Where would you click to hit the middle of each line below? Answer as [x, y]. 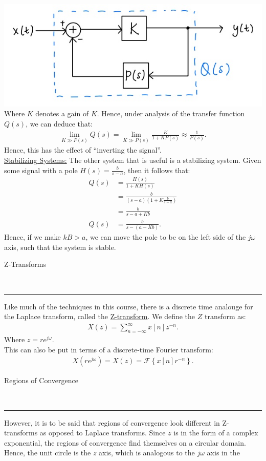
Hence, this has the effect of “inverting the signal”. [83, 150]
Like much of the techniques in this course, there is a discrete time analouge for [129, 306]
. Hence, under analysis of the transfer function [171, 113]
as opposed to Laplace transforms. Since [103, 433]
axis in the [223, 453]
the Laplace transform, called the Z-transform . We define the [100, 316]
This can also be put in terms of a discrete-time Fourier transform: [109, 349]
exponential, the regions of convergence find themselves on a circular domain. [125, 442]
